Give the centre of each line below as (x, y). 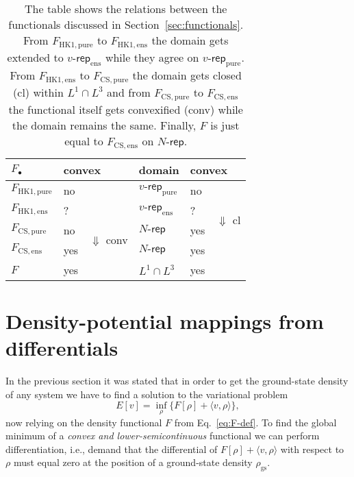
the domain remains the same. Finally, (104, 125)
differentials (62, 348)
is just (225, 125)
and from (129, 93)
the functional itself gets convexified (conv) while (126, 109)
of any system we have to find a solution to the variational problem (147, 394)
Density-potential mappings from (165, 321)
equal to (84, 141)
